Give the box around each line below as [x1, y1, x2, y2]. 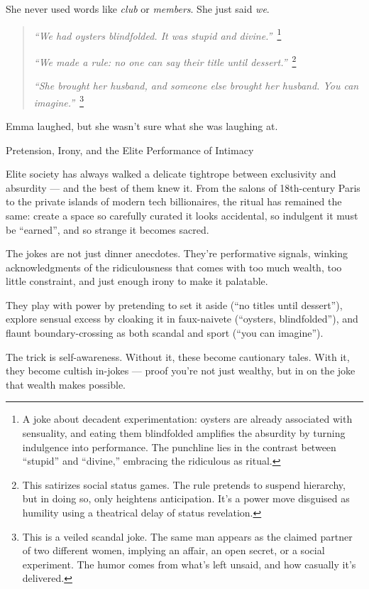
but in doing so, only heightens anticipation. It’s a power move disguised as [22, 491, 350, 506]
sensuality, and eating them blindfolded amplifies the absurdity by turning [22, 426, 346, 441]
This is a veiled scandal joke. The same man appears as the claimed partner [22, 529, 353, 544]
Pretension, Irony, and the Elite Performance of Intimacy [6, 142, 254, 157]
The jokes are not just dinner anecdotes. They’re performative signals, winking [6, 246, 348, 261]
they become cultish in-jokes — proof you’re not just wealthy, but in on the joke [6, 363, 356, 378]
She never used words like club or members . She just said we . [6, 1, 270, 16]
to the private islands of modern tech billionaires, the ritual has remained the [6, 194, 342, 209]
